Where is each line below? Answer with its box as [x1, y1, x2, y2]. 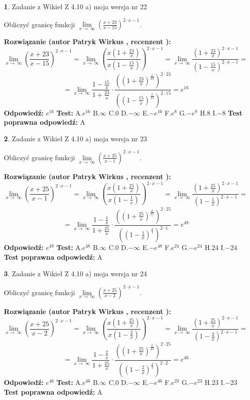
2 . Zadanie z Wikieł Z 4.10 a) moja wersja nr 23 [4, 133, 147, 143]
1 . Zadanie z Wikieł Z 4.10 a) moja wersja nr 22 [4, 1, 147, 11]
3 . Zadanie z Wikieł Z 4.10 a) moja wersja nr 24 [4, 268, 147, 278]
